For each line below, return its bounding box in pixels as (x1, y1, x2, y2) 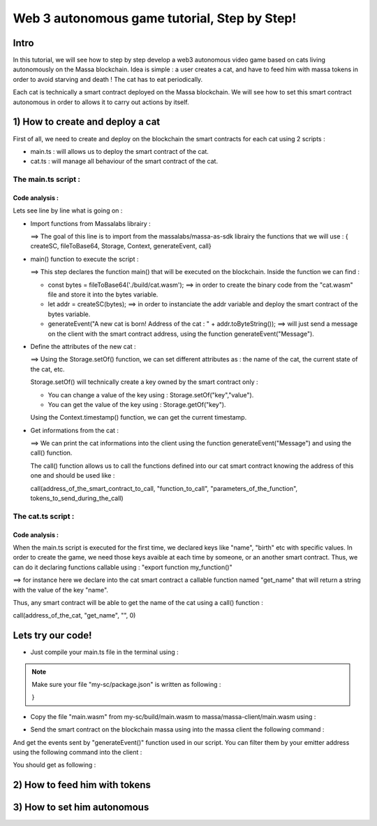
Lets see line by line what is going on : (13, 206, 123, 215)
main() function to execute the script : (30, 255, 139, 263)
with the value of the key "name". (13, 585, 108, 594)
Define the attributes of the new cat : (30, 342, 136, 350)
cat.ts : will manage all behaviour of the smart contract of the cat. (30, 157, 219, 166)
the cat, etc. (30, 364, 66, 373)
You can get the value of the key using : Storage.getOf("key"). (47, 400, 226, 408)
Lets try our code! (13, 629, 92, 641)
